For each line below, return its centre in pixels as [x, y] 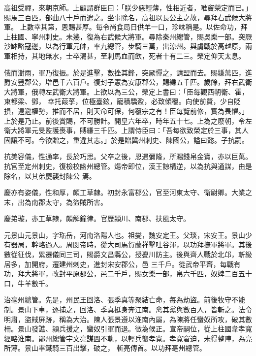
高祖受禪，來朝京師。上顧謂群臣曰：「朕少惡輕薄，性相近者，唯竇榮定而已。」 [128, 7]
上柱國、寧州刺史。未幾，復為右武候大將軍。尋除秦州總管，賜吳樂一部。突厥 [128, 36]
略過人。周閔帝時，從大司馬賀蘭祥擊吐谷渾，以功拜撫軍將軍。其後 [145, 244]
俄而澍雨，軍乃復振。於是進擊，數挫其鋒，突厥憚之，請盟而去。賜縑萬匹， [125, 72]
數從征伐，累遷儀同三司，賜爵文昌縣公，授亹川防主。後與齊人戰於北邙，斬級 [128, 254]
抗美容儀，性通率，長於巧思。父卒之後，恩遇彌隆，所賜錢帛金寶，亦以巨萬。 [128, 156]
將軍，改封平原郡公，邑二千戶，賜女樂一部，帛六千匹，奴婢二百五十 [142, 274]
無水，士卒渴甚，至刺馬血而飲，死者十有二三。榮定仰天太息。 [145, 55]
